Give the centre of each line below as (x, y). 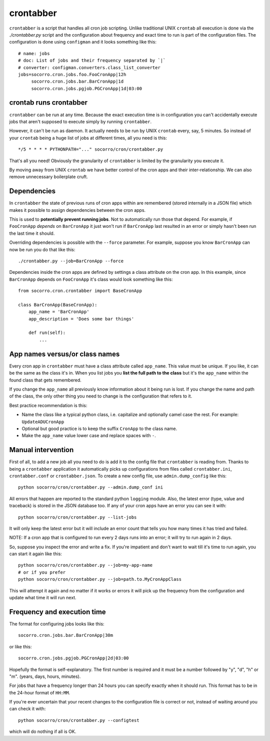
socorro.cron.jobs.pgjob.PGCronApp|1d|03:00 (87, 88)
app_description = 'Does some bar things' (81, 319)
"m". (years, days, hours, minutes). (45, 676)
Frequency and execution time (57, 612)
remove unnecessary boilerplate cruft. (48, 177)
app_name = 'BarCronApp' (59, 312)
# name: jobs (34, 53)
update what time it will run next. (43, 598)
